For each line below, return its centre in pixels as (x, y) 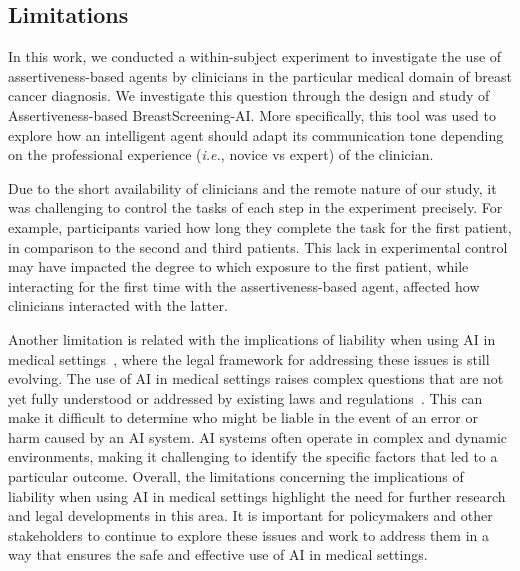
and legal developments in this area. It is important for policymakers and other (250, 515)
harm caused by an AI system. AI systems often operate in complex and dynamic (258, 436)
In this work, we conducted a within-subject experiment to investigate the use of (255, 56)
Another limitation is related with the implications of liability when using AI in (252, 338)
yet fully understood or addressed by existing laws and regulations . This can (245, 397)
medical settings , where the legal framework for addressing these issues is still (249, 358)
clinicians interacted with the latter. (118, 305)
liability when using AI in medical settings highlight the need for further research (257, 495)
